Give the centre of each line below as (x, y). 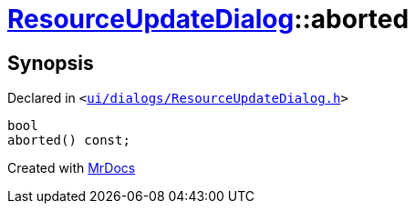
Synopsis (51, 63)
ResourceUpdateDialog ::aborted (208, 19)
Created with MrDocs (72, 168)
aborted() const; (69, 141)
